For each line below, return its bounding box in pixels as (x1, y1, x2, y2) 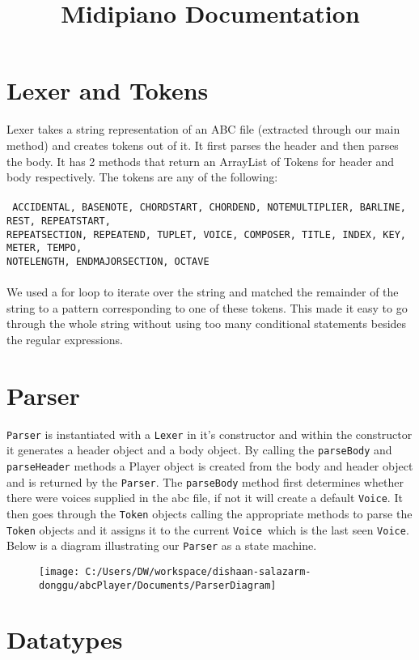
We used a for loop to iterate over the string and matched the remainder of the (6, 283, 399, 300)
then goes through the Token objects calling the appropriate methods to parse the (6, 505, 413, 522)
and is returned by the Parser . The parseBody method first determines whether (6, 473, 404, 490)
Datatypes (6, 623, 123, 656)
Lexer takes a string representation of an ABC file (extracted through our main (6, 121, 400, 138)
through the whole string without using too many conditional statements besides (6, 315, 407, 332)
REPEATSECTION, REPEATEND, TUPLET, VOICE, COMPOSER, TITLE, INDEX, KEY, (6, 228, 406, 241)
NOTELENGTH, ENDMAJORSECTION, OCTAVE (6, 255, 209, 267)
